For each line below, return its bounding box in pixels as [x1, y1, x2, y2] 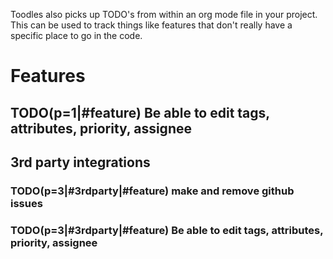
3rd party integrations [10, 154, 151, 171]
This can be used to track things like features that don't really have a [10, 19, 293, 31]
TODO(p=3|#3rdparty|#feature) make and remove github [10, 184, 295, 198]
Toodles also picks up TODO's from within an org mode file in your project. [10, 9, 318, 20]
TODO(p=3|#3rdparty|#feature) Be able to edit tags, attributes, [10, 223, 324, 237]
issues [10, 196, 43, 210]
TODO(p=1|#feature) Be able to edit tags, [10, 104, 270, 121]
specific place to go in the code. [10, 30, 143, 41]
